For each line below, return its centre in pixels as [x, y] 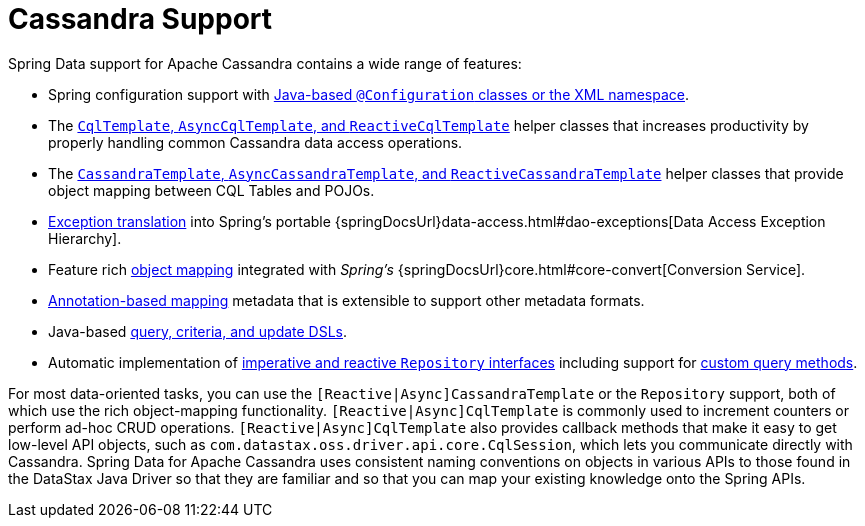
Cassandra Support [140, 19]
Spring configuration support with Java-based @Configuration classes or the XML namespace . [369, 94]
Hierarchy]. [85, 238]
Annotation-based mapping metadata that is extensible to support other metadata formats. [346, 300]
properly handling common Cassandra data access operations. [255, 142]
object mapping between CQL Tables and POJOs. [211, 190]
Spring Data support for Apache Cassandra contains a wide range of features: [265, 63]
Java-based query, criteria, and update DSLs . [198, 331]
